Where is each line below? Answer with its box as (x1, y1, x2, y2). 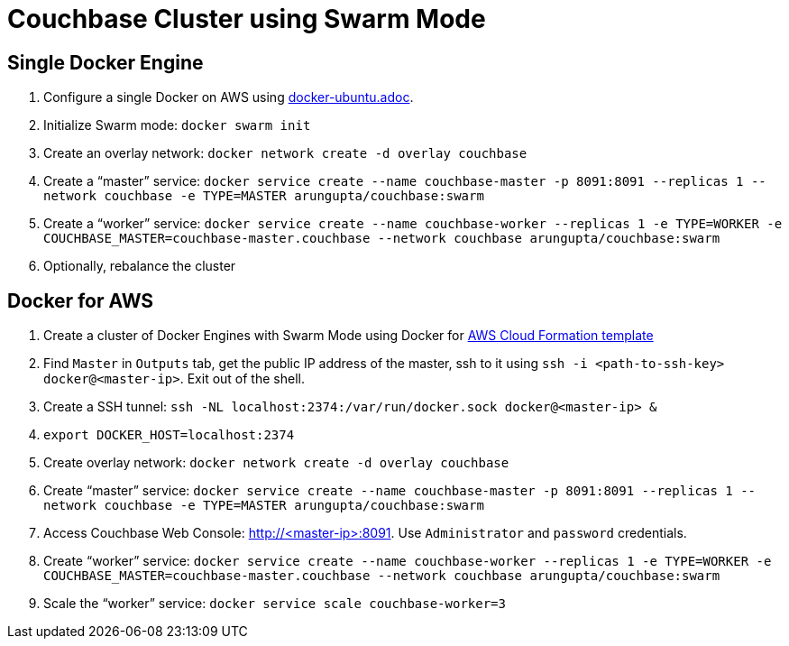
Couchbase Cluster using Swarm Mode (7, 4, 486, 34)
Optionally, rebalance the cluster (43, 258, 236, 274)
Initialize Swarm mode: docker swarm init (43, 117, 311, 134)
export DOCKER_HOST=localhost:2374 (43, 428, 295, 443)
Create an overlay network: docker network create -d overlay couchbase (43, 145, 528, 161)
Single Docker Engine (7, 51, 204, 74)
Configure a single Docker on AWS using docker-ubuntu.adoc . (43, 89, 414, 106)
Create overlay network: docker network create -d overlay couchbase (43, 455, 509, 471)
